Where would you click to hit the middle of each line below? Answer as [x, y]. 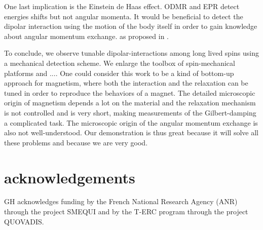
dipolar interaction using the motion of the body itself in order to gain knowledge [131, 26]
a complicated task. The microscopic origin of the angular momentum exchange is [131, 122]
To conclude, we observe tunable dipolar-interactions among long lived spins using [131, 53]
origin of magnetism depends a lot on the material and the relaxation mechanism [130, 103]
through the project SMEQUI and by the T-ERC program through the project [126, 212]
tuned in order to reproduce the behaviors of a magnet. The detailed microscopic [130, 92]
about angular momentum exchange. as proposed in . [86, 36]
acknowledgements [70, 177]
